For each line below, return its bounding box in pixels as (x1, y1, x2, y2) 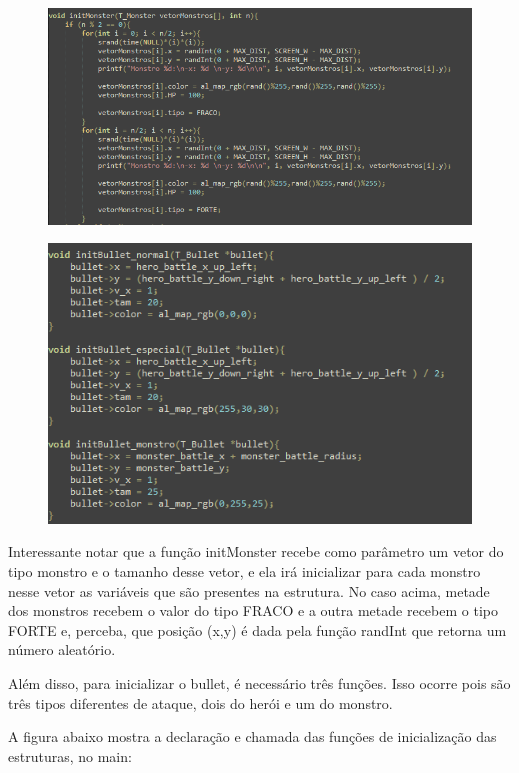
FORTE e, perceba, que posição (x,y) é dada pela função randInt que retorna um (8, 619, 507, 640)
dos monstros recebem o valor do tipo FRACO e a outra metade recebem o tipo (8, 600, 498, 621)
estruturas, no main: (8, 745, 132, 766)
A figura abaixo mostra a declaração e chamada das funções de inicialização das (8, 726, 497, 747)
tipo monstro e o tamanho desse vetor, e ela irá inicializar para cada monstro (8, 561, 481, 582)
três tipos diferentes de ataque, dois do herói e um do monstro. (8, 692, 393, 713)
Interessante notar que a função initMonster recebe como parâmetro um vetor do (8, 541, 504, 562)
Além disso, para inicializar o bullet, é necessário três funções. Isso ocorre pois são (8, 673, 511, 693)
